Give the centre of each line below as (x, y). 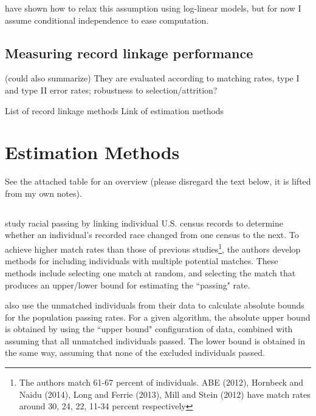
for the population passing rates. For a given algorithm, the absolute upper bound (158, 317)
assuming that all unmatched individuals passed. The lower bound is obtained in (155, 340)
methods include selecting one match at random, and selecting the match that (150, 272)
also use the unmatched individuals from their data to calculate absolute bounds (155, 305)
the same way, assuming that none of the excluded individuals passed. (135, 353)
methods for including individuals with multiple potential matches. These (142, 261)
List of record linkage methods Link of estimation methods (115, 110)
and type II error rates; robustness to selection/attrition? (111, 90)
